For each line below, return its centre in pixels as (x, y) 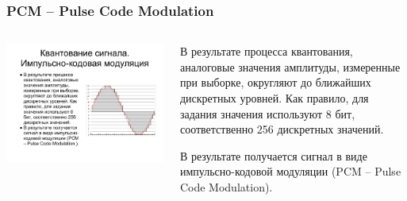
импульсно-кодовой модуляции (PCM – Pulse (290, 171)
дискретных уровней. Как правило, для (274, 98)
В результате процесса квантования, (266, 51)
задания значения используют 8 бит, (267, 113)
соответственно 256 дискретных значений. (282, 129)
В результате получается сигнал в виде (273, 155)
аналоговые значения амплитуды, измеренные (290, 66)
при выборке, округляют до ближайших (275, 82)
